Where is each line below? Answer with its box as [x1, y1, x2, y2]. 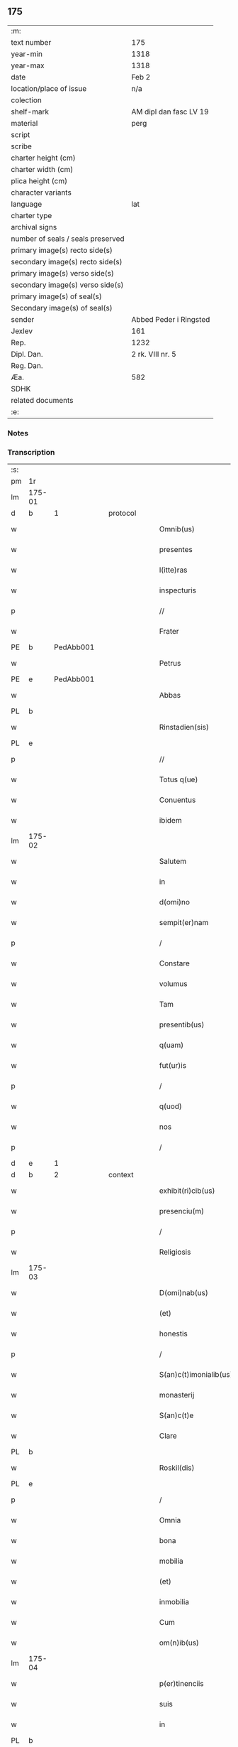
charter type [11, 210, 52, 220]
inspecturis [159, 585, 197, 595]
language [11, 199, 42, 209]
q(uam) [159, 1040, 184, 1050]
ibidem [159, 816, 182, 826]
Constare [159, 958, 190, 968]
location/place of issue [11, 83, 87, 93]
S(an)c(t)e [159, 1410, 194, 1420]
